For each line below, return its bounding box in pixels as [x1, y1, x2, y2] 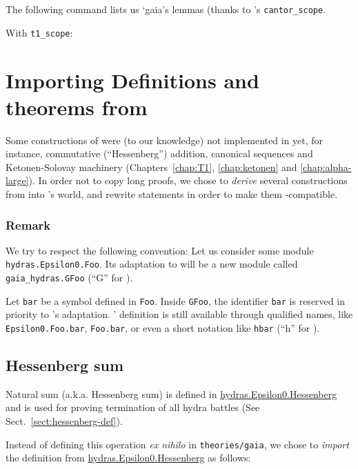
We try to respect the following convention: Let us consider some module [6, 243, 314, 257]
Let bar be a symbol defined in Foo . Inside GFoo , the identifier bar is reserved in [6, 293, 345, 308]
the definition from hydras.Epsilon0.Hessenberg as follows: [6, 450, 251, 465]
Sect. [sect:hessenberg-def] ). [6, 414, 123, 428]
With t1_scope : [6, 25, 73, 39]
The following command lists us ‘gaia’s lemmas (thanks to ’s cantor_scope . [6, 2, 326, 16]
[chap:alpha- [300, 159, 352, 174]
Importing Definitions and [6, 66, 259, 94]
